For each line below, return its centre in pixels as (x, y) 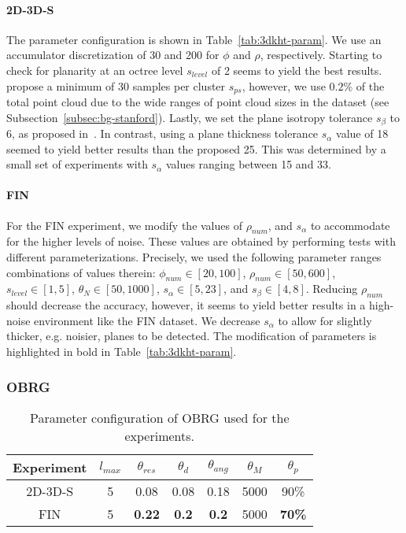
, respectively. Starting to (321, 55)
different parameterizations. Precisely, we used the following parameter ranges (194, 257)
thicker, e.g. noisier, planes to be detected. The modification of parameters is (192, 336)
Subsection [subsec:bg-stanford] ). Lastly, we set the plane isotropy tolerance (190, 117)
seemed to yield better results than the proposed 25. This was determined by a (196, 148)
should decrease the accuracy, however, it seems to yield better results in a (186, 305)
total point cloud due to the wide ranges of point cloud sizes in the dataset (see (198, 102)
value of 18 (362, 133)
